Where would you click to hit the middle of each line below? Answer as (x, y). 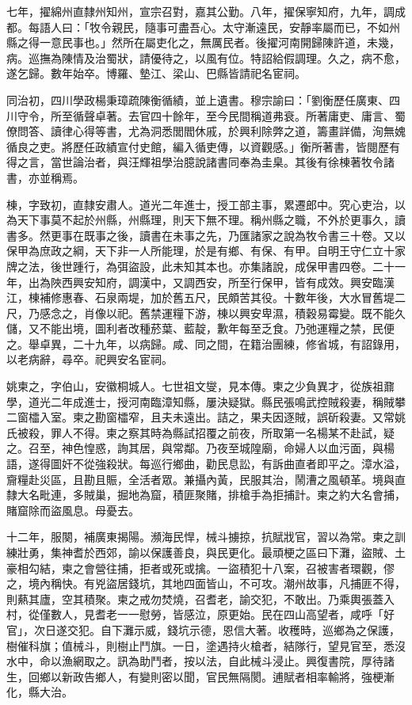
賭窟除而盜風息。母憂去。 (73, 510)
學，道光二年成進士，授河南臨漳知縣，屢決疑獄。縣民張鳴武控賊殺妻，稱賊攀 (206, 401)
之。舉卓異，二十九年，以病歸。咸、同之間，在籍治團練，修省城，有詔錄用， (206, 343)
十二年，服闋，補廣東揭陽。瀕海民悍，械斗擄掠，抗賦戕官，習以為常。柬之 (200, 537)
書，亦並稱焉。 (45, 177)
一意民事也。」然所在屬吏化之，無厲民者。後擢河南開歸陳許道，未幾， (219, 42)
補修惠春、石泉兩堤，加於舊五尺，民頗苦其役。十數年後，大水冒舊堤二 (222, 297)
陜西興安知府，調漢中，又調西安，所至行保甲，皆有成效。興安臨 (217, 282)
